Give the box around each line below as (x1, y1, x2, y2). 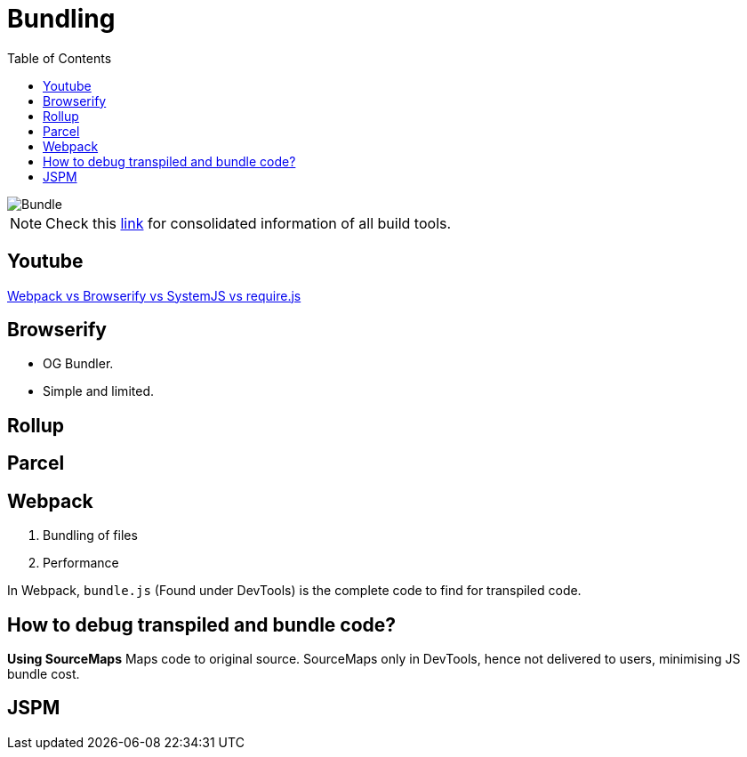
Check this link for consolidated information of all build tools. (45, 213, 452, 232)
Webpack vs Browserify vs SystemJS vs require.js (7, 287, 301, 303)
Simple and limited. (43, 383, 154, 399)
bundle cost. (7, 665, 80, 681)
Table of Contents (7, 50, 112, 66)
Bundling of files (43, 527, 138, 544)
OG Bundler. (43, 356, 114, 372)
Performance (43, 555, 119, 571)
